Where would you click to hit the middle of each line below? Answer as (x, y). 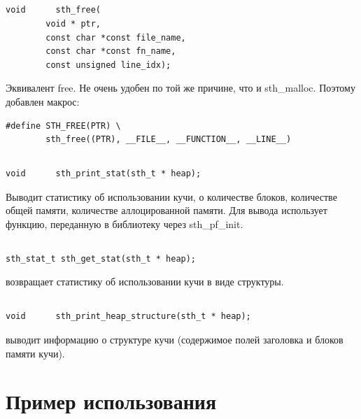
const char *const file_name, (116, 37)
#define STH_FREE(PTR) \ (63, 126)
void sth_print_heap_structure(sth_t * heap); (128, 317)
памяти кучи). (35, 353)
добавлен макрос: (43, 101)
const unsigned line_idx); (108, 65)
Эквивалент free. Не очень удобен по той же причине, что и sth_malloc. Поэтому (180, 88)
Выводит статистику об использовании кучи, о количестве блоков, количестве (171, 196)
